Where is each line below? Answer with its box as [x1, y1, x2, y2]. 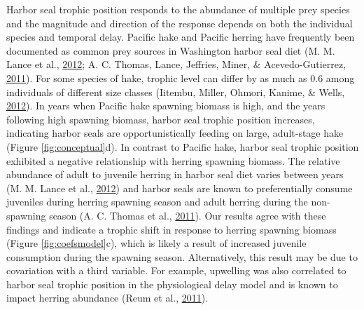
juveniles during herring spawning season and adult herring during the [6, 194, 308, 209]
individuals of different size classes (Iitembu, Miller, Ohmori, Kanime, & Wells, [6, 84, 345, 99]
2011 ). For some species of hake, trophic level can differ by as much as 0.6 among [6, 70, 355, 85]
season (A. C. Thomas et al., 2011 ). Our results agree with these [49, 208, 326, 222]
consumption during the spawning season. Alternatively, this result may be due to [6, 249, 358, 264]
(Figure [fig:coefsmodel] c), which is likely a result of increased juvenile [6, 236, 307, 250]
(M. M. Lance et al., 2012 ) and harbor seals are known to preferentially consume [6, 180, 353, 195]
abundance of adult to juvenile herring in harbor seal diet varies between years [6, 167, 344, 182]
